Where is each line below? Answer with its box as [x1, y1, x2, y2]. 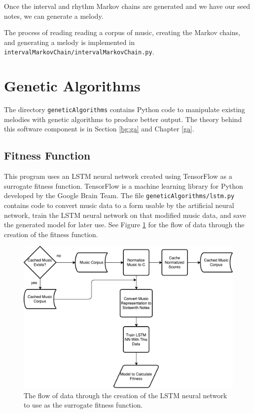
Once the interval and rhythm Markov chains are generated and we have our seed [4, 1, 250, 11]
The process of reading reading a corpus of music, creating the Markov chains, [4, 27, 240, 38]
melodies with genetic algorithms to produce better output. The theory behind [4, 114, 242, 124]
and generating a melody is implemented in [4, 37, 135, 47]
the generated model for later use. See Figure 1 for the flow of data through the [4, 219, 245, 230]
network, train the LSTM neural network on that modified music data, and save [4, 209, 246, 220]
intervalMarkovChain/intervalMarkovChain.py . [4, 46, 154, 57]
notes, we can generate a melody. [4, 10, 104, 21]
